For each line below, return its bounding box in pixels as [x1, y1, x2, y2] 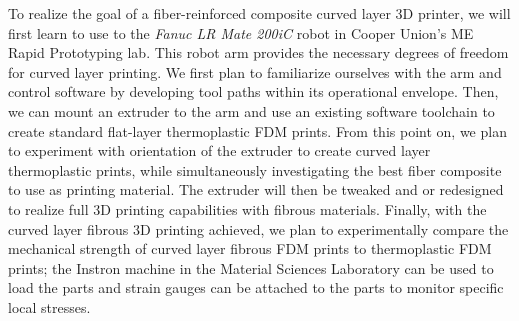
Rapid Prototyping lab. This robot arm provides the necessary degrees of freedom [8, 42, 509, 63]
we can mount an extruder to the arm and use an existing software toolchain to [8, 100, 495, 121]
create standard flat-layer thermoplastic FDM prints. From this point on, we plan [8, 120, 507, 141]
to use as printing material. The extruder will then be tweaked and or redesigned [8, 179, 504, 200]
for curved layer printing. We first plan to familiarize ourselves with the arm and [8, 61, 502, 82]
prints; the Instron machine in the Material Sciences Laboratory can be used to [8, 257, 494, 278]
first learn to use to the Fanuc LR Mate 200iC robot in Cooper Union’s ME [8, 22, 474, 43]
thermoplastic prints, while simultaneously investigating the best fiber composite [8, 159, 502, 180]
